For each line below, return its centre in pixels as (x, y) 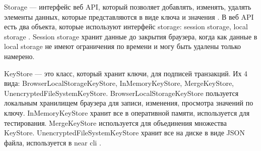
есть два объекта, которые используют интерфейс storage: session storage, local (126, 27)
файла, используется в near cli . (53, 142)
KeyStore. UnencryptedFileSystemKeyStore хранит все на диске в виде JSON (124, 133)
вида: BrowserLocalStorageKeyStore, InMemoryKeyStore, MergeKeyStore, (119, 83)
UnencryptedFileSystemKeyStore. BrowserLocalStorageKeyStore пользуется (121, 93)
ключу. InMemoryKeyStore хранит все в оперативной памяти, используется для (127, 112)
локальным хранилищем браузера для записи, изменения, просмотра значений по (129, 103)
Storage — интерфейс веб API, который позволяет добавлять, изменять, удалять (128, 7)
